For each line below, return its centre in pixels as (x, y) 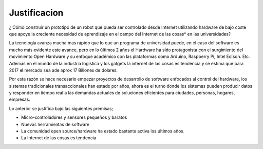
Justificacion (36, 13)
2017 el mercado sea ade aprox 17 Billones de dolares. (63, 70)
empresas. (19, 99)
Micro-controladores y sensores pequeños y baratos (74, 117)
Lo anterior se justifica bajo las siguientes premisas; (61, 108)
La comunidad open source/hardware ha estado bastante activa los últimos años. (103, 131)
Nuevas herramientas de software (55, 124)
